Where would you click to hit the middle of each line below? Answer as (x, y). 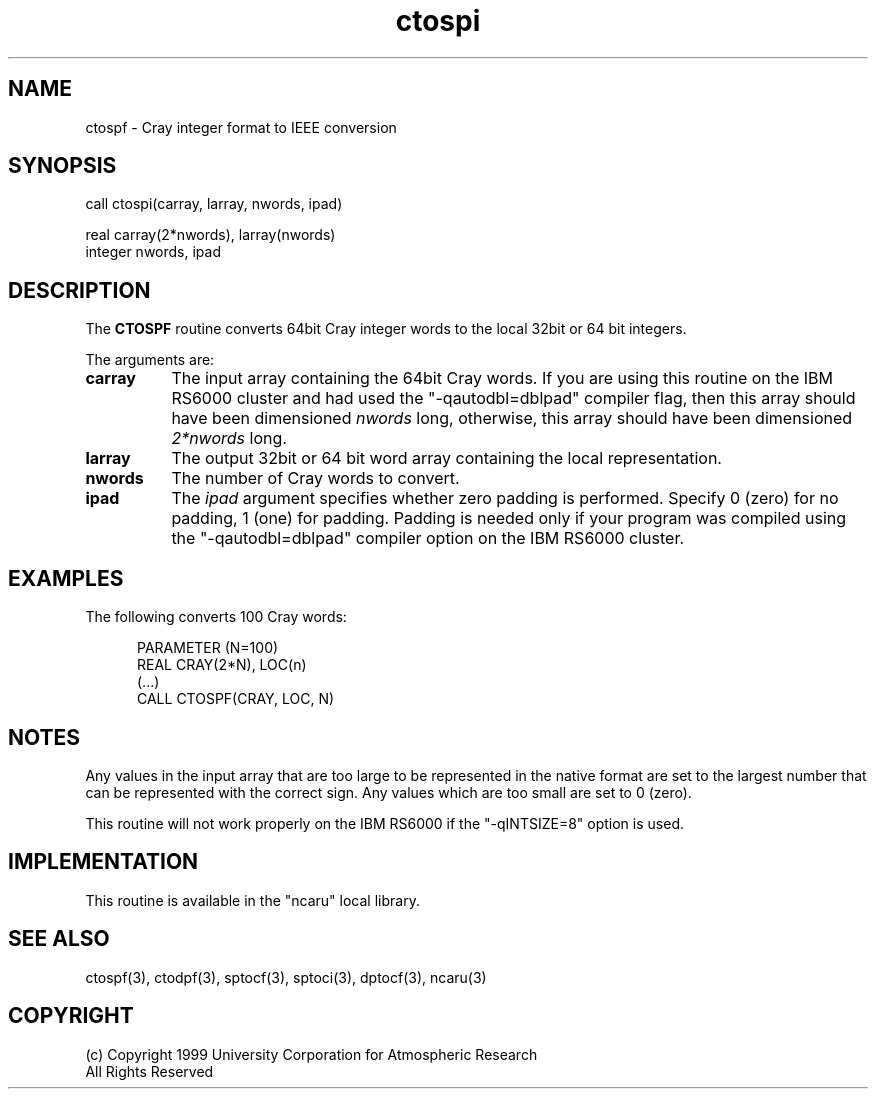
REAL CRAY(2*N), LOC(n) (222, 665)
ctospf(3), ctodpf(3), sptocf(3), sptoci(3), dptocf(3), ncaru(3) (286, 977)
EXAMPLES (66, 578)
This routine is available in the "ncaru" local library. (252, 900)
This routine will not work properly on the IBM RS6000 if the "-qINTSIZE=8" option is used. (384, 823)
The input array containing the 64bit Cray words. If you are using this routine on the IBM (502, 378)
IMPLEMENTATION (103, 862)
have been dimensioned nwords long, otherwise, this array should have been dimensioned (512, 418)
